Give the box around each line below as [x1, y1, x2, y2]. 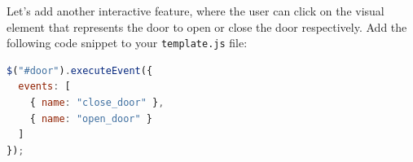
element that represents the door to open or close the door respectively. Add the [7, 18, 407, 35]
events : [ [18, 81, 71, 93]
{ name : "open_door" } [29, 112, 153, 125]
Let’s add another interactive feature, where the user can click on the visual [7, 2, 384, 19]
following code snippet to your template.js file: [7, 34, 248, 51]
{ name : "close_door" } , [29, 97, 165, 109]
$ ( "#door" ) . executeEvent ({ [7, 64, 153, 77]
